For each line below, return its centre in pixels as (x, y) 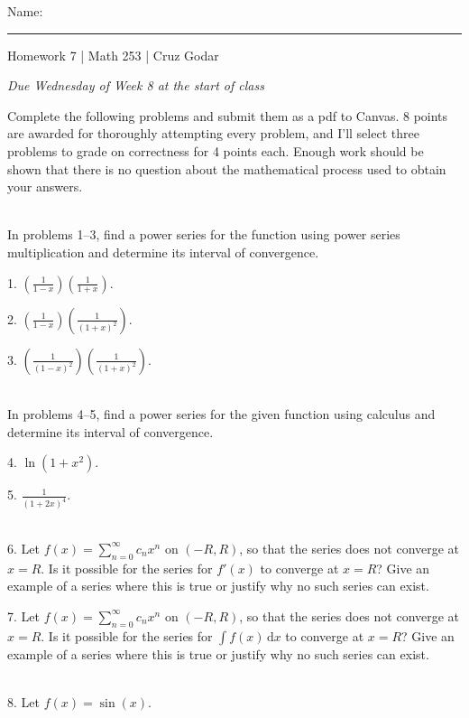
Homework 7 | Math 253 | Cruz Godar (113, 55)
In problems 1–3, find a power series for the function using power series (204, 234)
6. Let (23, 548)
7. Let (23, 615)
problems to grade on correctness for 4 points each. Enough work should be (216, 150)
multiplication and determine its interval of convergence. (163, 252)
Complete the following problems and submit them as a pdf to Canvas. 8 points (228, 115)
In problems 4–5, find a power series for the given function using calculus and (221, 414)
